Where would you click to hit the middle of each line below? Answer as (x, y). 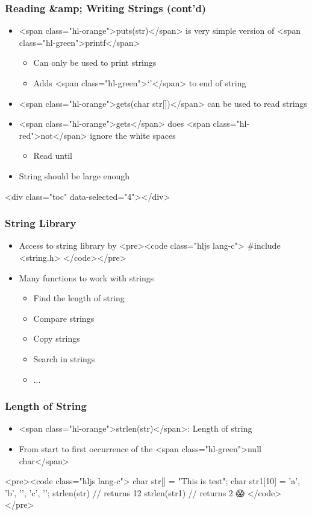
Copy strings (57, 338)
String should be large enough (74, 175)
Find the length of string (79, 298)
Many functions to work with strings (86, 277)
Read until (53, 155)
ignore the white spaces (133, 135)
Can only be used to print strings (95, 62)
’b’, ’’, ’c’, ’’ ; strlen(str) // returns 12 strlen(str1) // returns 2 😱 (125, 492)
